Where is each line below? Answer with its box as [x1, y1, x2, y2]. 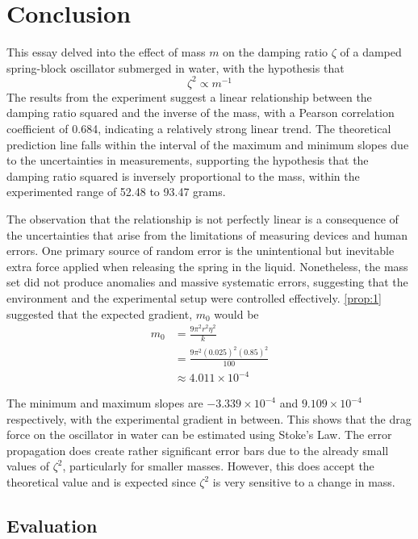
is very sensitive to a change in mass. [212, 474, 395, 491]
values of [6, 458, 49, 474]
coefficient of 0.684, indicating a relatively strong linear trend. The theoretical [6, 120, 391, 136]
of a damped [340, 44, 402, 61]
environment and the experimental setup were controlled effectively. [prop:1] [6, 289, 382, 306]
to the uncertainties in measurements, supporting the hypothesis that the [6, 152, 369, 169]
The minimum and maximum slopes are [6, 395, 203, 412]
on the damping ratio [223, 44, 328, 61]
